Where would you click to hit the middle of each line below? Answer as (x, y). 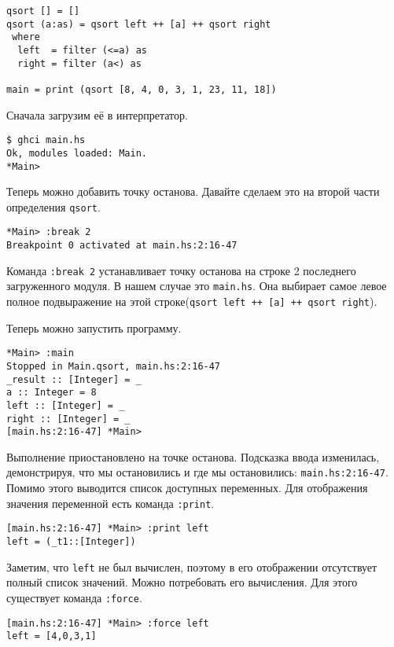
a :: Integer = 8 (52, 393)
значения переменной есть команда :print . (110, 503)
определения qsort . (53, 206)
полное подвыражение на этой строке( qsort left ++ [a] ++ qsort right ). (192, 301)
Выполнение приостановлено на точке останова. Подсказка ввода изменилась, (193, 456)
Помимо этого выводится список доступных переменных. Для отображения (187, 488)
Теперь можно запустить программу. (94, 327)
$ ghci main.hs (46, 140)
